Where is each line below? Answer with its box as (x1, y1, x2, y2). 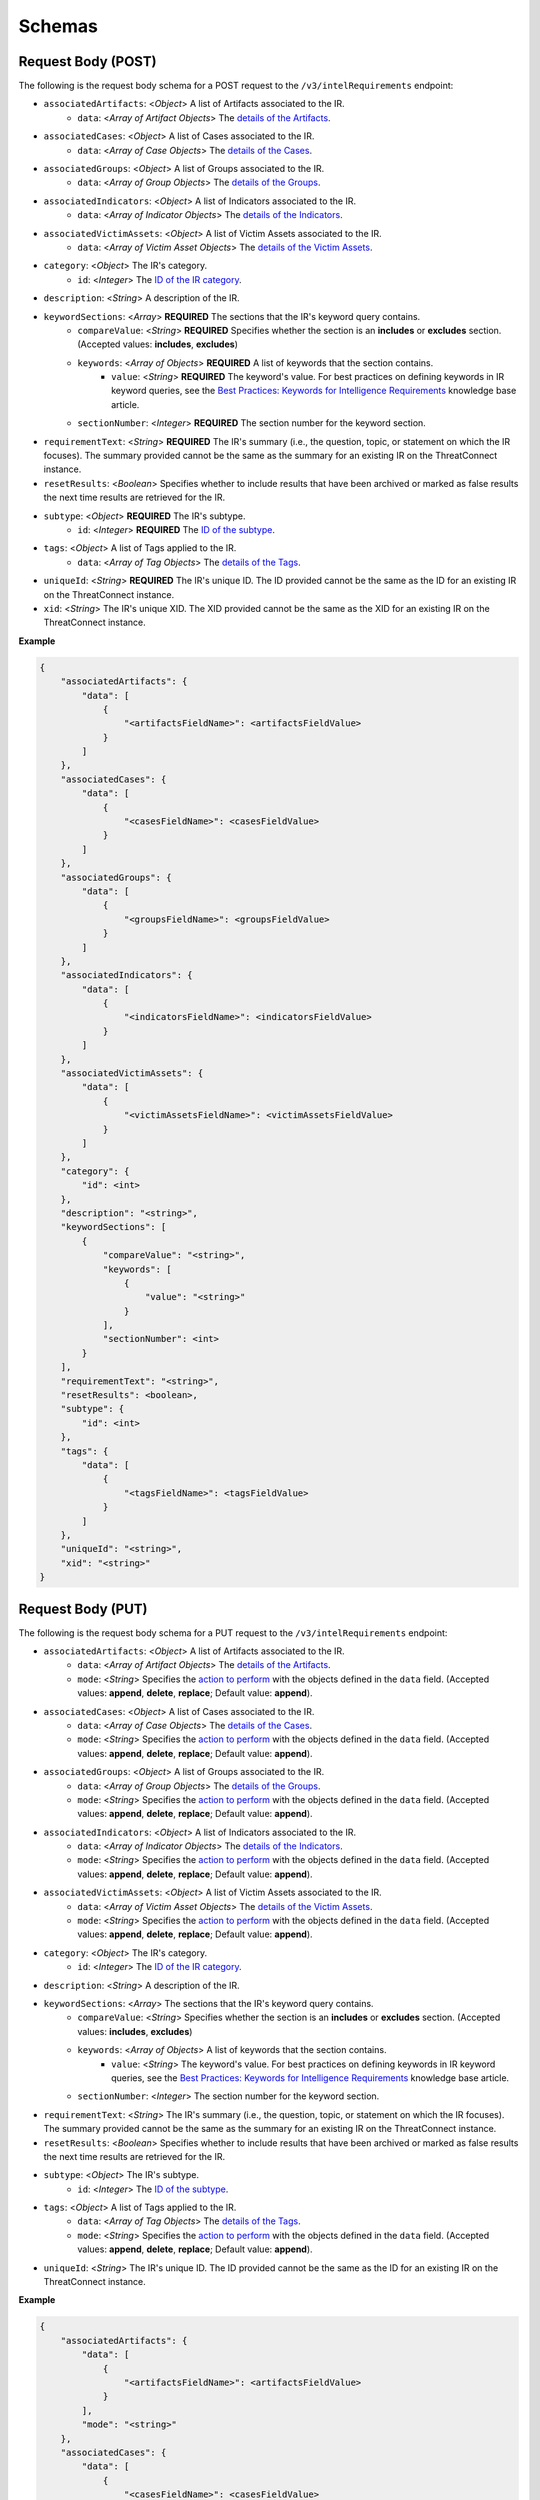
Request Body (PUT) (18, 1600, 148, 1617)
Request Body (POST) (18, 53, 157, 70)
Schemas (18, 15, 99, 37)
